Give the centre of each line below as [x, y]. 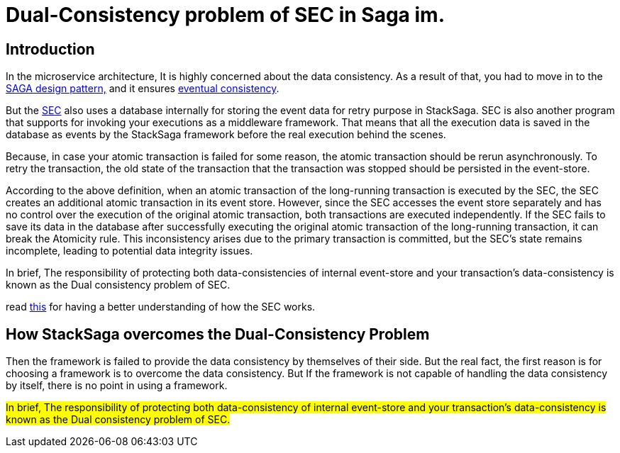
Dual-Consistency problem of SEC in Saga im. [225, 15]
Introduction [50, 49]
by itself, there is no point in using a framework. [117, 386]
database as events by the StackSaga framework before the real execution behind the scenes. [226, 135]
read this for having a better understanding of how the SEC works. [161, 307]
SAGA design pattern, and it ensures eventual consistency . [143, 89]
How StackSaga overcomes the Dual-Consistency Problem [218, 334]
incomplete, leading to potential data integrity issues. [129, 251]
